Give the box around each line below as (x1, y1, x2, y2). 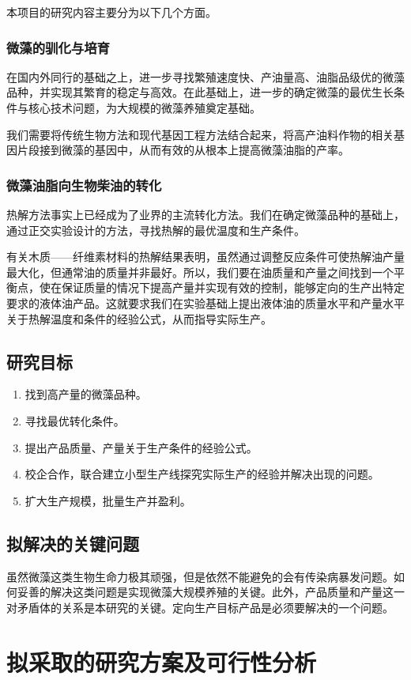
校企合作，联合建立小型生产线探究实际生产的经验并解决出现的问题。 (25, 466, 379, 482)
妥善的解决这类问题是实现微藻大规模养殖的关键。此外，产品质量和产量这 (17, 584, 394, 600)
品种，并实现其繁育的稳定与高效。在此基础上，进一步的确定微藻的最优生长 (6, 84, 394, 100)
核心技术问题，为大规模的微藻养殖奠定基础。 (28, 100, 261, 115)
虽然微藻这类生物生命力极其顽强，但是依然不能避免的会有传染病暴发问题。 (6, 568, 394, 584)
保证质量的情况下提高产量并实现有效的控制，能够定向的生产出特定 (61, 279, 405, 296)
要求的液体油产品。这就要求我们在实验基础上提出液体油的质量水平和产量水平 (6, 294, 405, 311)
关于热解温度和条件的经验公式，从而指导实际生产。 (6, 310, 272, 327)
